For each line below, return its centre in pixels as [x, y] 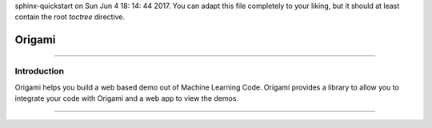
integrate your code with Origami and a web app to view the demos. [127, 98]
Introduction [39, 71]
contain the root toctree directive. [70, 17]
